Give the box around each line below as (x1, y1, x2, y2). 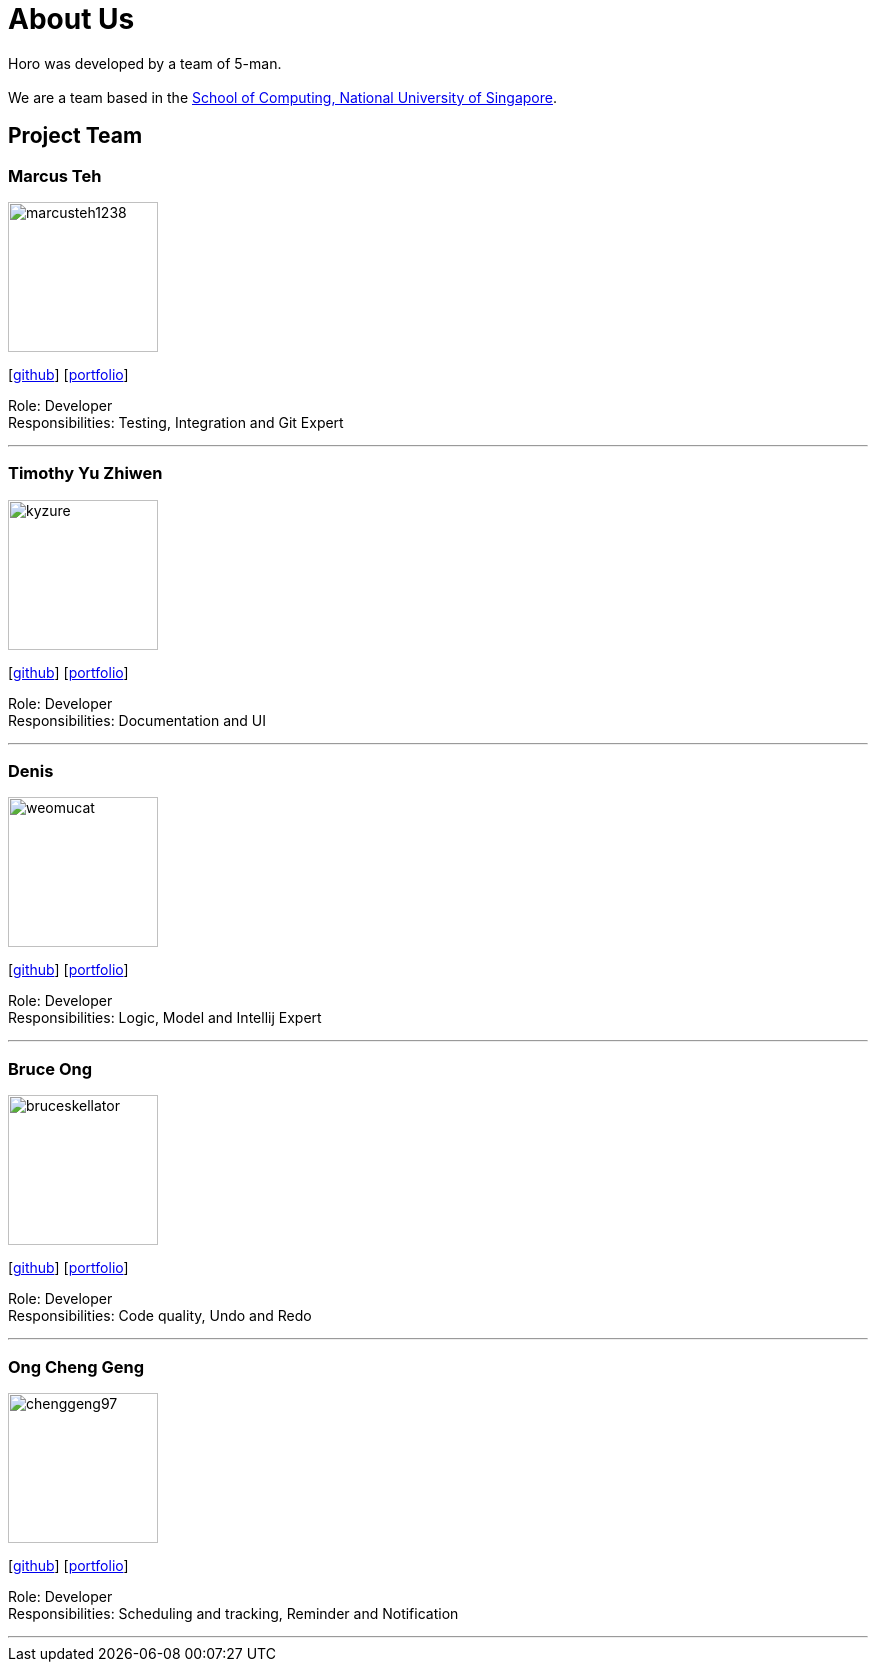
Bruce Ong (8, 1058, 93, 1079)
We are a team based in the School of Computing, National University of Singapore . (8, 88, 558, 106)
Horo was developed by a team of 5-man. (8, 54, 282, 72)
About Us (8, 2, 135, 36)
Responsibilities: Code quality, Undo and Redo (8, 1307, 312, 1325)
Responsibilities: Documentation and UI (8, 711, 266, 729)
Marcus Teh (8, 165, 102, 186)
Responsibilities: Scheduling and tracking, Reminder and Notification (8, 1604, 459, 1622)
